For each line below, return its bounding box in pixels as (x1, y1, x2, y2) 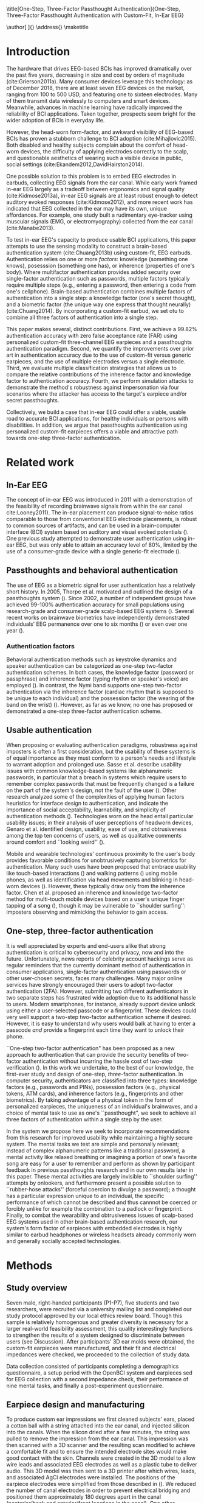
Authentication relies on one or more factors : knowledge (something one (6, 255, 188, 262)
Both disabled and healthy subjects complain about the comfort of (6, 141, 172, 149)
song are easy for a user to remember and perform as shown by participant (6, 1160, 195, 1167)
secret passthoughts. (6, 396, 59, 404)
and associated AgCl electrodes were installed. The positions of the (6, 1474, 175, 1481)
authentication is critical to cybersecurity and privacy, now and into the (6, 948, 184, 956)
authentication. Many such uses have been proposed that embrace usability (6, 863, 196, 870)
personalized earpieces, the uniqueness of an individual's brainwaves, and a (6, 1102, 198, 1110)
